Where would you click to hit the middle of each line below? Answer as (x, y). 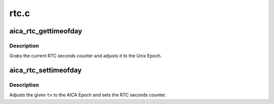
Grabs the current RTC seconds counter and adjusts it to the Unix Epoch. (85, 56)
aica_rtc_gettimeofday (46, 31)
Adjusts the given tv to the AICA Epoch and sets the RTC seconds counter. (88, 95)
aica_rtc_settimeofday (46, 70)
